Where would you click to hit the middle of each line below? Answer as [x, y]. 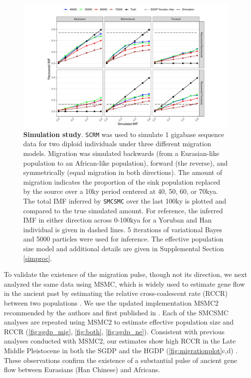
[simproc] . [38, 258]
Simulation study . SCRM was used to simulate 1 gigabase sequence [124, 134]
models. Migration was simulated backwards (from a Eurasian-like [121, 153]
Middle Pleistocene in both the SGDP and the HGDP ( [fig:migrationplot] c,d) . [121, 351]
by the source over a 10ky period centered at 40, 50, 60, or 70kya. [121, 191]
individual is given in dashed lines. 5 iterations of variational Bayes [123, 229]
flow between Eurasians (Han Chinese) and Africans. [82, 369]
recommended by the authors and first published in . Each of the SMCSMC [116, 312]
